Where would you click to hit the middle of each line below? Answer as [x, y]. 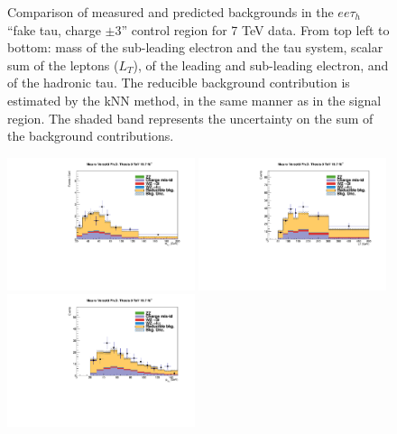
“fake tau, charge [54, 29]
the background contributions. [91, 136]
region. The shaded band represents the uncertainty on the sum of [190, 118]
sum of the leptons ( [63, 65]
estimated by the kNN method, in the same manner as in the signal [194, 100]
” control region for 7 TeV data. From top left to [255, 29]
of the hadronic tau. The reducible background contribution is [179, 83]
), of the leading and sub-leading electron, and [261, 65]
